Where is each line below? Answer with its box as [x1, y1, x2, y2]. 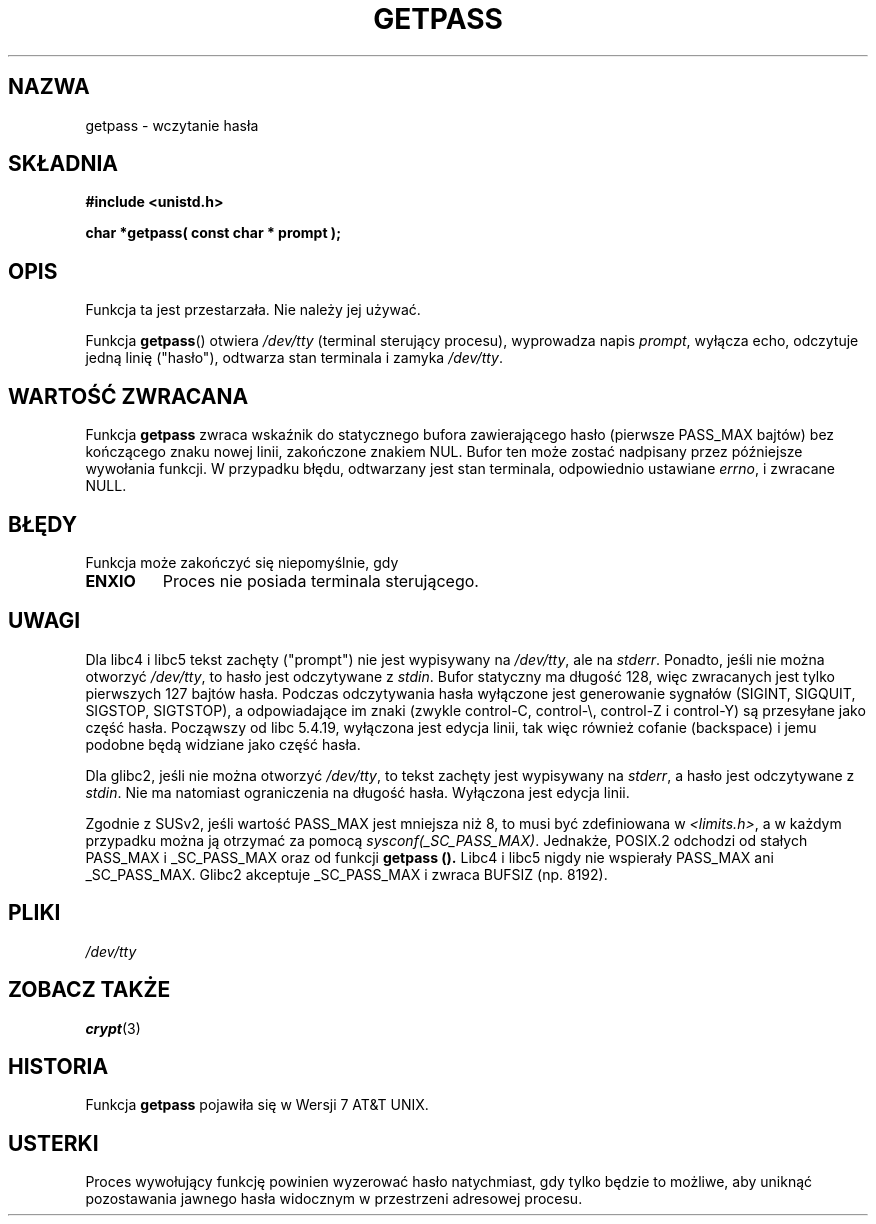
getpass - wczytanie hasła [85, 116, 259, 134]
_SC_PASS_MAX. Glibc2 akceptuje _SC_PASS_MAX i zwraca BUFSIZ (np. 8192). [85, 865, 608, 883]
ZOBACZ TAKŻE [8, 977, 171, 1003]
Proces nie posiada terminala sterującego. [162, 570, 479, 591]
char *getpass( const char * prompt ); [85, 224, 341, 242]
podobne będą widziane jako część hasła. [85, 735, 361, 753]
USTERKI [8, 1130, 99, 1156]
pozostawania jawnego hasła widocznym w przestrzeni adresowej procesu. [85, 1190, 583, 1208]
